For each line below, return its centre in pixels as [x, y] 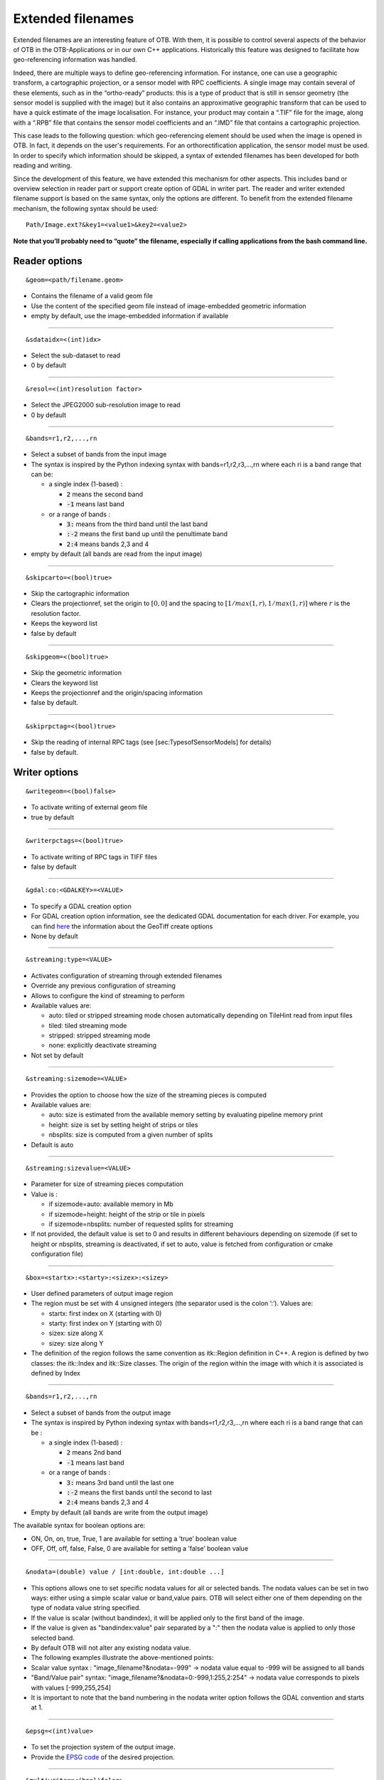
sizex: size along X [76, 1333]
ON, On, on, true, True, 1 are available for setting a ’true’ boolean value [134, 1539]
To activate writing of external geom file [89, 807]
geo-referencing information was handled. [75, 60]
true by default [53, 817]
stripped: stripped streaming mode [100, 1035]
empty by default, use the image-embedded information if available [130, 316]
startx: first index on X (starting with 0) [105, 1313]
